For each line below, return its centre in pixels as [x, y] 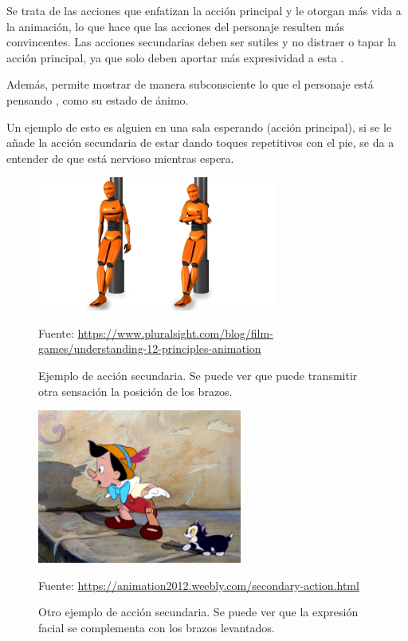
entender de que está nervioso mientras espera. [120, 158]
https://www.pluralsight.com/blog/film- [175, 332]
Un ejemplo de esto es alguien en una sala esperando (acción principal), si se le [199, 127]
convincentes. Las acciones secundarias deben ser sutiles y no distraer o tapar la [202, 42]
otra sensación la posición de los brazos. [135, 391]
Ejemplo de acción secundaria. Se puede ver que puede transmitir [198, 376]
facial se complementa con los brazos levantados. [157, 627]
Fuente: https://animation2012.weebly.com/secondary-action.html [199, 585]
